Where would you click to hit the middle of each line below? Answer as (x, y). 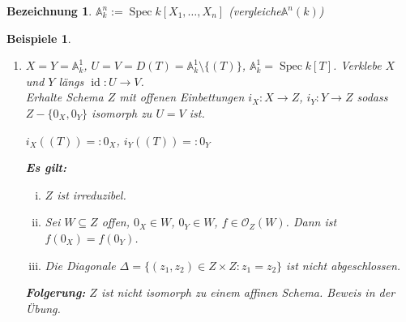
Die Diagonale (80, 265)
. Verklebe (357, 65)
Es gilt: (46, 167)
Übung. (43, 308)
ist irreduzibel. (92, 194)
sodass (372, 97)
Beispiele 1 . (39, 38)
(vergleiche (255, 11)
